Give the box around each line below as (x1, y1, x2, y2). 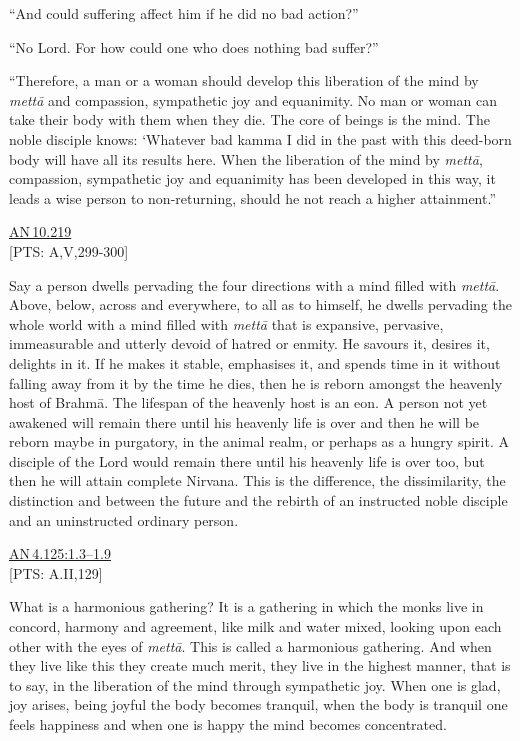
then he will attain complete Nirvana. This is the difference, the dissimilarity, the (9, 470, 506, 491)
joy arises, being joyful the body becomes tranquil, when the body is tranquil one (9, 694, 508, 715)
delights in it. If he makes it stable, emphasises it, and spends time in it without (9, 352, 501, 373)
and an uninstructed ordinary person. (9, 509, 239, 530)
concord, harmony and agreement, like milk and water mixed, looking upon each (9, 616, 502, 637)
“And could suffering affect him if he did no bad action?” (9, 3, 359, 23)
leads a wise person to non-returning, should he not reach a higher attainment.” (9, 187, 497, 208)
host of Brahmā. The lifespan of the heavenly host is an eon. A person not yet (9, 392, 488, 413)
